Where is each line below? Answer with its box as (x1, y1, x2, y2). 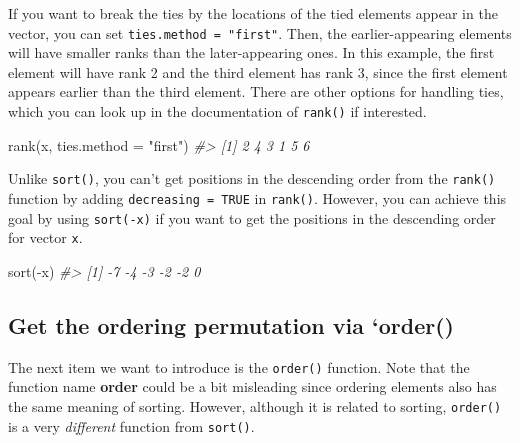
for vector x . (8, 227, 83, 248)
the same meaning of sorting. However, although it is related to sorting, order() (8, 395, 502, 416)
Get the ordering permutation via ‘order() (8, 309, 454, 340)
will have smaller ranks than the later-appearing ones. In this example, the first (8, 42, 495, 63)
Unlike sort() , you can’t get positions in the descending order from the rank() (8, 168, 496, 189)
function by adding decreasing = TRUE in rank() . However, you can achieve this (8, 187, 507, 208)
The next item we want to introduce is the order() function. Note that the (8, 356, 470, 377)
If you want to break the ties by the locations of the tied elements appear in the (8, 3, 498, 23)
